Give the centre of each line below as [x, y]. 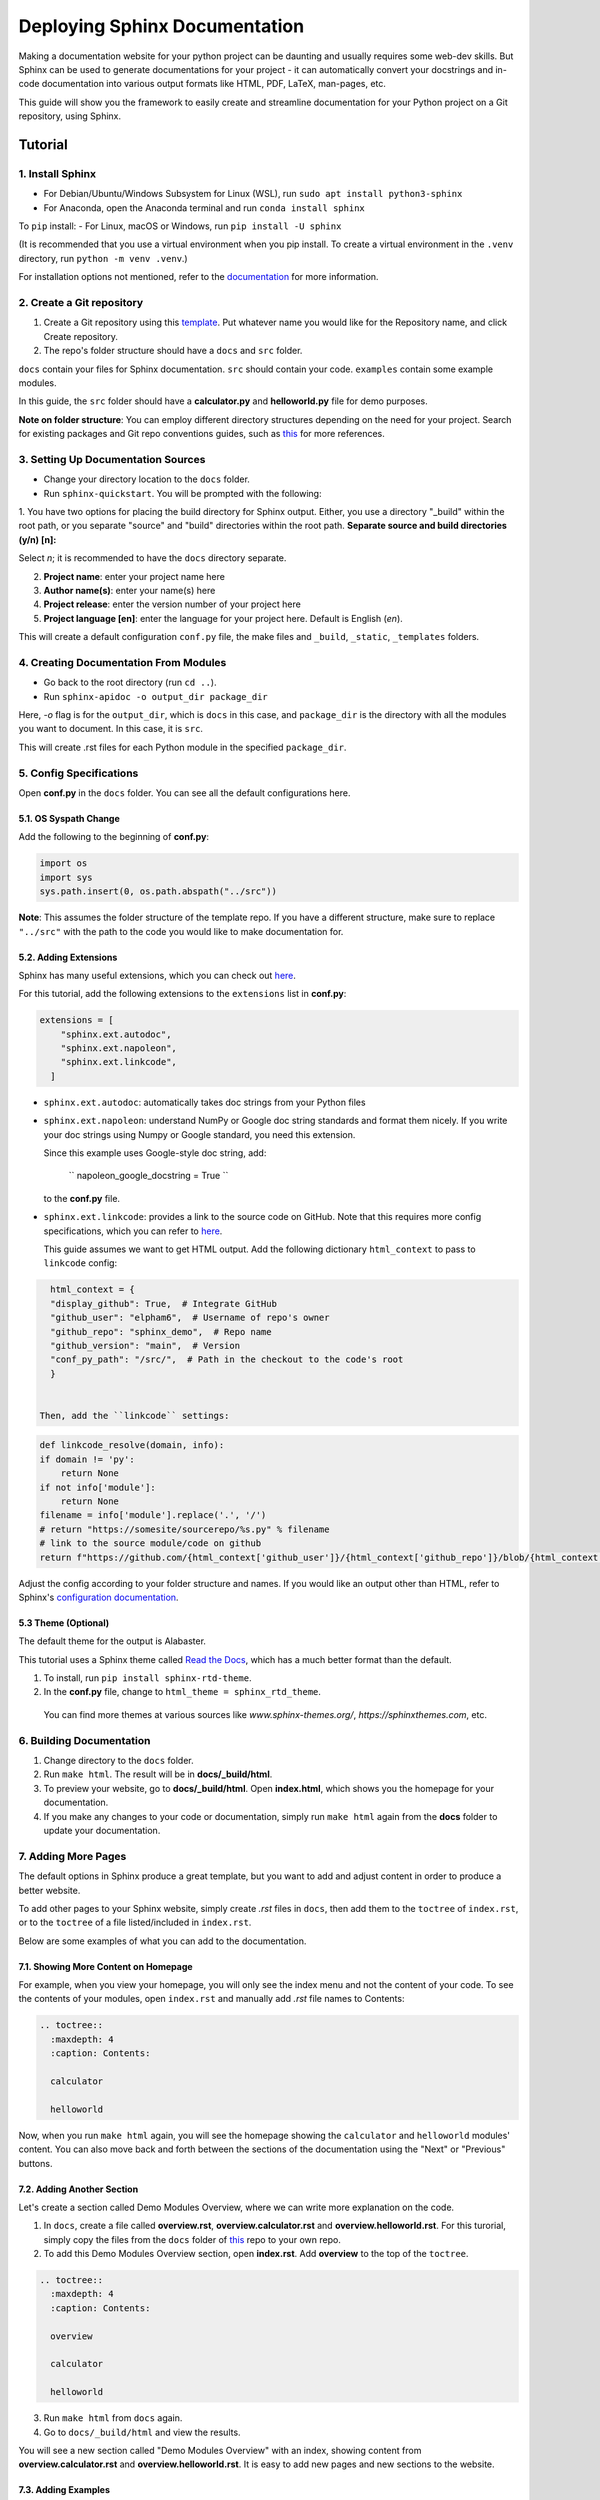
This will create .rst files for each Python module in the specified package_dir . [182, 747]
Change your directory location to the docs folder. [146, 479]
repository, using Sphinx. [70, 116]
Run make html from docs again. [113, 2418]
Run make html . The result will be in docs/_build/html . [158, 1774]
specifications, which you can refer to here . [133, 1231]
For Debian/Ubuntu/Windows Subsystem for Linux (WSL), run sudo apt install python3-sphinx [253, 194]
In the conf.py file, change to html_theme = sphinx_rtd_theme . [182, 1692]
